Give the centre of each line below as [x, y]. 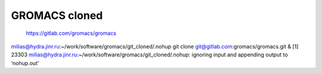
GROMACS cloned [57, 15]
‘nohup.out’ [25, 63]
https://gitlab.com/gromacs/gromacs [71, 33]
